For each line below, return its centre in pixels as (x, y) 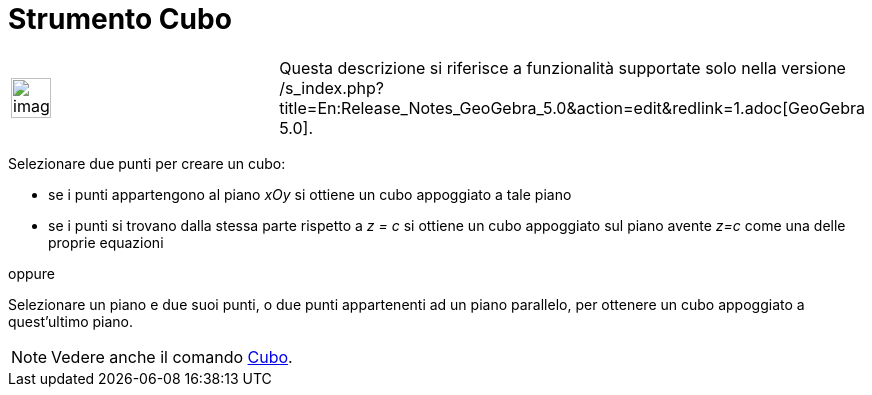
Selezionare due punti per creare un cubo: (147, 163)
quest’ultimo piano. (71, 321)
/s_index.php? (331, 87)
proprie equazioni (106, 242)
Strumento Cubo (120, 19)
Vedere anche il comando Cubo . (172, 356)
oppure (32, 273)
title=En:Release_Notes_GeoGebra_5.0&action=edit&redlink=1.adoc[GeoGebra (572, 107)
